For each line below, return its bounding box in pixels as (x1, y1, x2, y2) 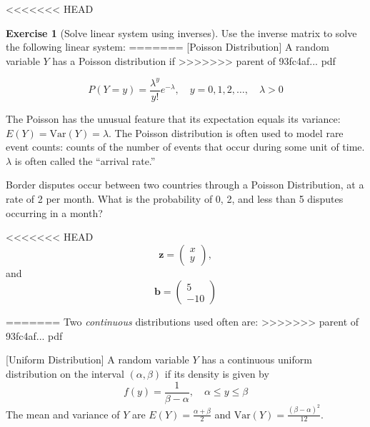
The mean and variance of (6, 406, 120, 421)
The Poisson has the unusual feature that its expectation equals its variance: (6, 111, 341, 126)
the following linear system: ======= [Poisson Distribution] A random (6, 39, 329, 54)
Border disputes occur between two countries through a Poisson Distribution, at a (6, 177, 364, 192)
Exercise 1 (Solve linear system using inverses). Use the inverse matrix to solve (6, 25, 357, 40)
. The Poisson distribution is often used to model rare (109, 125, 344, 140)
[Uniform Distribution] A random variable (6, 352, 189, 367)
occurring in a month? (6, 205, 103, 220)
